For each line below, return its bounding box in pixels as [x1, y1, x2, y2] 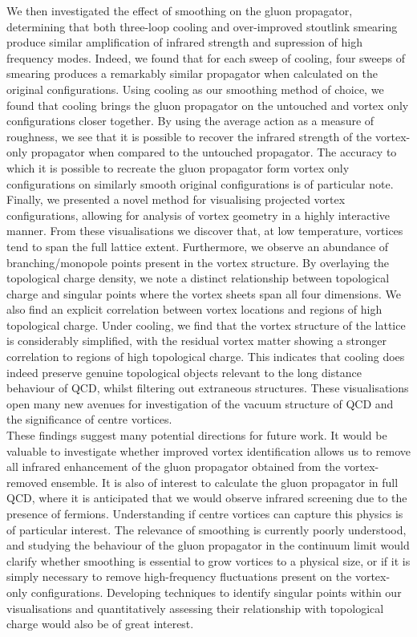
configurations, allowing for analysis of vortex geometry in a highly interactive [6, 206, 391, 223]
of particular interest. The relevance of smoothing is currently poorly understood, [6, 521, 407, 538]
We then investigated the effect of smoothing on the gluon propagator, [6, 2, 353, 18]
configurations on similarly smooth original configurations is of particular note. [6, 175, 394, 192]
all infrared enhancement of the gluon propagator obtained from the [6, 458, 341, 475]
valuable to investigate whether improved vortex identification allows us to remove [6, 442, 411, 459]
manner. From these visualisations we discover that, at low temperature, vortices [6, 222, 403, 239]
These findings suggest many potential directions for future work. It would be [6, 427, 387, 444]
